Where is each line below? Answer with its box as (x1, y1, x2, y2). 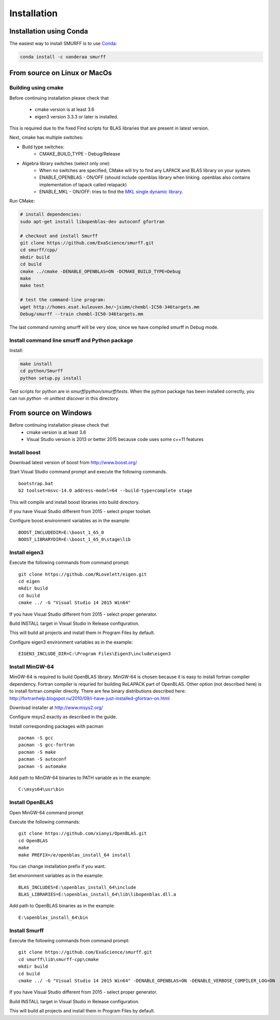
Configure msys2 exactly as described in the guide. (9, 714, 117, 720)
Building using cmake (9, 84, 64, 91)
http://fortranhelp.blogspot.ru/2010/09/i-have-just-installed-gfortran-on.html (9, 695, 170, 701)
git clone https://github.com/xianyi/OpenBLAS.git (18, 831, 147, 837)
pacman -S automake (18, 763, 67, 769)
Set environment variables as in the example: (9, 873, 103, 879)
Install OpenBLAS (9, 799, 53, 806)
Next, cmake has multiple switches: (9, 135, 84, 141)
